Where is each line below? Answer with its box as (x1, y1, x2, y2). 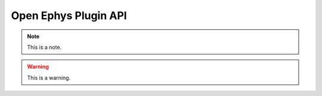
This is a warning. (27, 74, 71, 81)
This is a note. (27, 44, 62, 51)
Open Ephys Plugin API (11, 9, 128, 22)
